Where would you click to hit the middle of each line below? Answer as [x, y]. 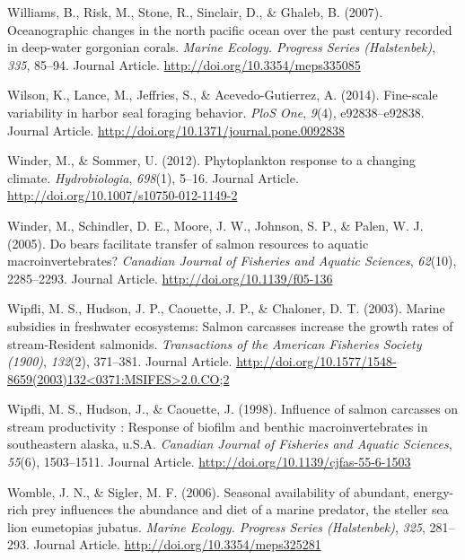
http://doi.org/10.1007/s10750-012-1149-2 [123, 195]
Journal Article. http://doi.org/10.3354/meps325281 [177, 544]
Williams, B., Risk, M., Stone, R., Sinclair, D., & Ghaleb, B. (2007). [195, 12]
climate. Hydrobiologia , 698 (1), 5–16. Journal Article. [153, 177]
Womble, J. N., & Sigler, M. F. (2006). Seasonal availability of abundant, [208, 491]
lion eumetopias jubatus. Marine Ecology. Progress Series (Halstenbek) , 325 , [216, 526]
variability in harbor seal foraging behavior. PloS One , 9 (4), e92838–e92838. [216, 112]
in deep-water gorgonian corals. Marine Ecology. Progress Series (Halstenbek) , [222, 47]
